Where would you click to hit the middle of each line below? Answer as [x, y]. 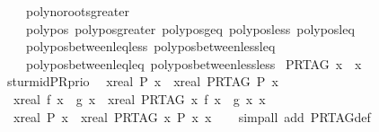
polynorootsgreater [77, 11]
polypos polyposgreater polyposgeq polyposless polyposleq [190, 28]
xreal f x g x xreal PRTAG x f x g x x [139, 98]
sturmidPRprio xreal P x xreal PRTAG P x [142, 81]
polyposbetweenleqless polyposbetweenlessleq [150, 46]
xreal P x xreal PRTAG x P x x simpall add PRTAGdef [192, 116]
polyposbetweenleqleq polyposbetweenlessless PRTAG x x [194, 63]
